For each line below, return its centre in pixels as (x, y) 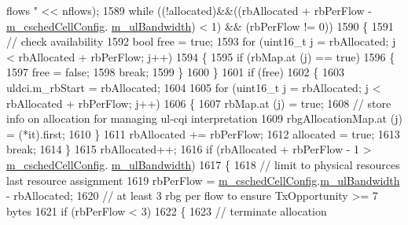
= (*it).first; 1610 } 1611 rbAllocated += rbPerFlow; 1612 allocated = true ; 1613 (203, 133)
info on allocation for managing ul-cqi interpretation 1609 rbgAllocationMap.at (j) (204, 118)
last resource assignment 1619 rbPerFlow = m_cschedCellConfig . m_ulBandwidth (203, 180)
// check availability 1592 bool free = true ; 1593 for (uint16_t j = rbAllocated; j (201, 41)
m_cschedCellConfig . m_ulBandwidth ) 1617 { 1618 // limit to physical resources (203, 164)
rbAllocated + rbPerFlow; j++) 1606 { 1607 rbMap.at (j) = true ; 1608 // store (199, 103)
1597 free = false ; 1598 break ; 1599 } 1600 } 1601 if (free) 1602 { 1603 (175, 72)
